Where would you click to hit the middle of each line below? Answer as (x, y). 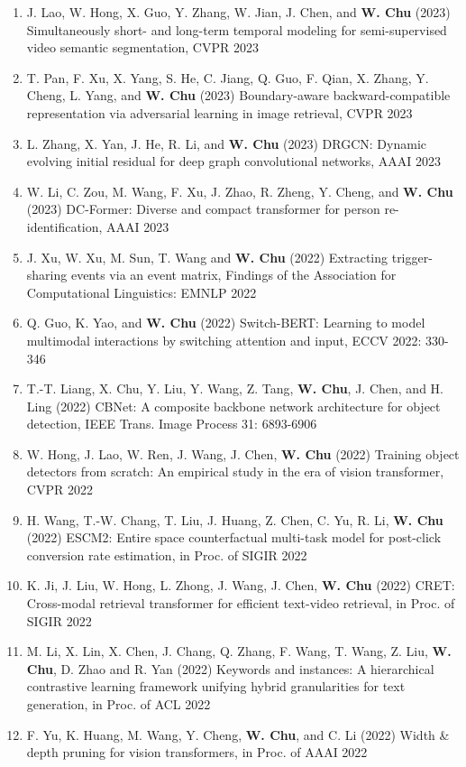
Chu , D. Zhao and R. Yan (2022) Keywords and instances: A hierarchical (230, 668)
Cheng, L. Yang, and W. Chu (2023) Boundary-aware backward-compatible (238, 95)
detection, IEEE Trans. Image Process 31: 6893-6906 (172, 424)
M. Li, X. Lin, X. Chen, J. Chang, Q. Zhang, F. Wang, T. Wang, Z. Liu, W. (239, 651)
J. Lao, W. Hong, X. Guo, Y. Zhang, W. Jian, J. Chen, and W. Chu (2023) (238, 12)
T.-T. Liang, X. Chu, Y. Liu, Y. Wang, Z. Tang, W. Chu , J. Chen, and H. (235, 388)
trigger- (412, 257)
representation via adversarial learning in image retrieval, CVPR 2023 (219, 112)
